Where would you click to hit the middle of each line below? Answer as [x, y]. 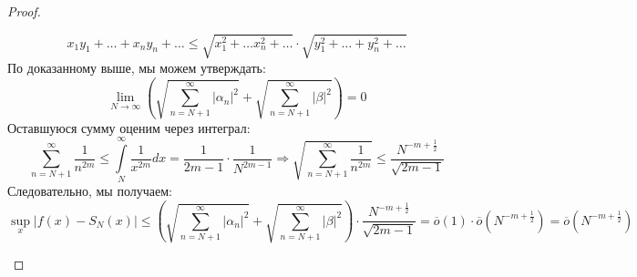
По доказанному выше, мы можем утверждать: [137, 67]
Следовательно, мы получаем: [90, 191]
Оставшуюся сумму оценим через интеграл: [129, 127]
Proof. [24, 11]
